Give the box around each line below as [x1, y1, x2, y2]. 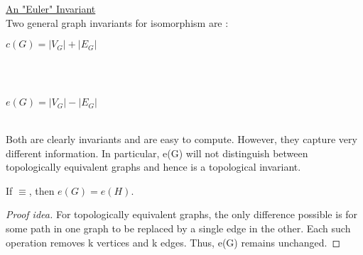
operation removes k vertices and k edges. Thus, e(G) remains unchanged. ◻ [6, 234, 341, 249]
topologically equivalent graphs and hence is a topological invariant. [6, 159, 301, 174]
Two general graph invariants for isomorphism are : [6, 15, 229, 30]
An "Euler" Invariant [6, 1, 96, 16]
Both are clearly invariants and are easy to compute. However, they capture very [6, 131, 357, 146]
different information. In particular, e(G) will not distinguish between [6, 145, 308, 160]
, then [28, 183, 55, 198]
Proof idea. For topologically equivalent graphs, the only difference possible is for [6, 207, 358, 222]
